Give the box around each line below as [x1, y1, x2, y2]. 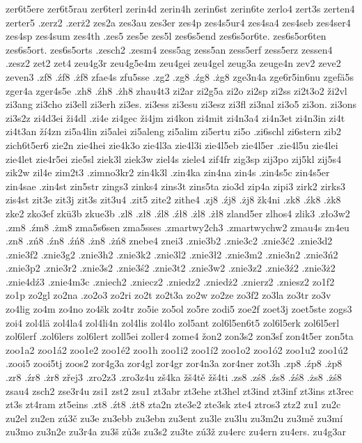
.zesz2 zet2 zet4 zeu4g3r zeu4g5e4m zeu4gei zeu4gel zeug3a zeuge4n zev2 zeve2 [6, 56, 341, 70]
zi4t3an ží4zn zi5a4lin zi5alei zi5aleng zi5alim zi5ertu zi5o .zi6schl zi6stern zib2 [6, 124, 342, 139]
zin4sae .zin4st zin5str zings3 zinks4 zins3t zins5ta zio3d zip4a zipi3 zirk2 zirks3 [6, 178, 345, 193]
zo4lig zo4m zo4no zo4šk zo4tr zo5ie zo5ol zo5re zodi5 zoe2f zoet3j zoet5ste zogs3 [6, 302, 352, 316]
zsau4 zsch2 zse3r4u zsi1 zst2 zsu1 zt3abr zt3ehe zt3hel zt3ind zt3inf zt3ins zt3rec [6, 383, 354, 398]
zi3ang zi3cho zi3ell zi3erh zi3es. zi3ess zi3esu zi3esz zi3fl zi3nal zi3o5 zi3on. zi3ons [6, 97, 356, 111]
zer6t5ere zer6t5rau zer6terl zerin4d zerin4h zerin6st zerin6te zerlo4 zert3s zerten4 [6, 1, 355, 15]
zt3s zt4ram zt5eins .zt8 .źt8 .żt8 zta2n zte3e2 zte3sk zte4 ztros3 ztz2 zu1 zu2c [6, 397, 341, 412]
